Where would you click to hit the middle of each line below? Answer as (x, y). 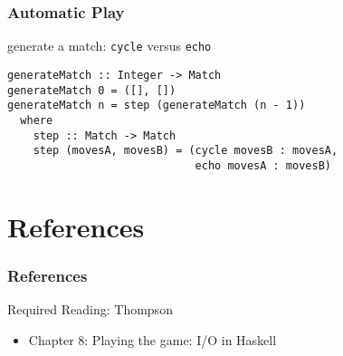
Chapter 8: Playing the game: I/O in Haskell (152, 339)
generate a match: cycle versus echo (110, 46)
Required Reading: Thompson (90, 309)
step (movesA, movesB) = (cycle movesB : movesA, (186, 151)
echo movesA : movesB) (263, 165)
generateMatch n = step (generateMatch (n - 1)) (157, 106)
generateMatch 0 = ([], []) (92, 90)
